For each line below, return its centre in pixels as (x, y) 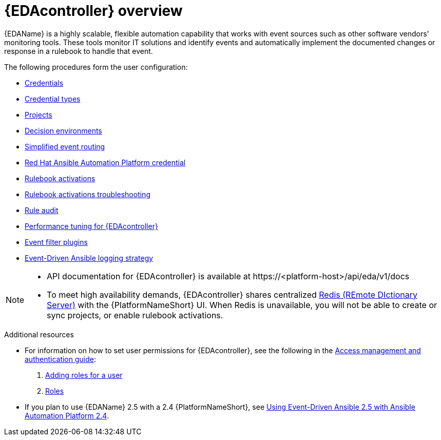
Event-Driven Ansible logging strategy (89, 258)
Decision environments (63, 130)
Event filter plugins (56, 242)
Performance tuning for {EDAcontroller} (91, 226)
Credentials (44, 83)
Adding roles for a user (84, 375)
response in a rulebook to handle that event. (79, 51)
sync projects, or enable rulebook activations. (135, 315)
